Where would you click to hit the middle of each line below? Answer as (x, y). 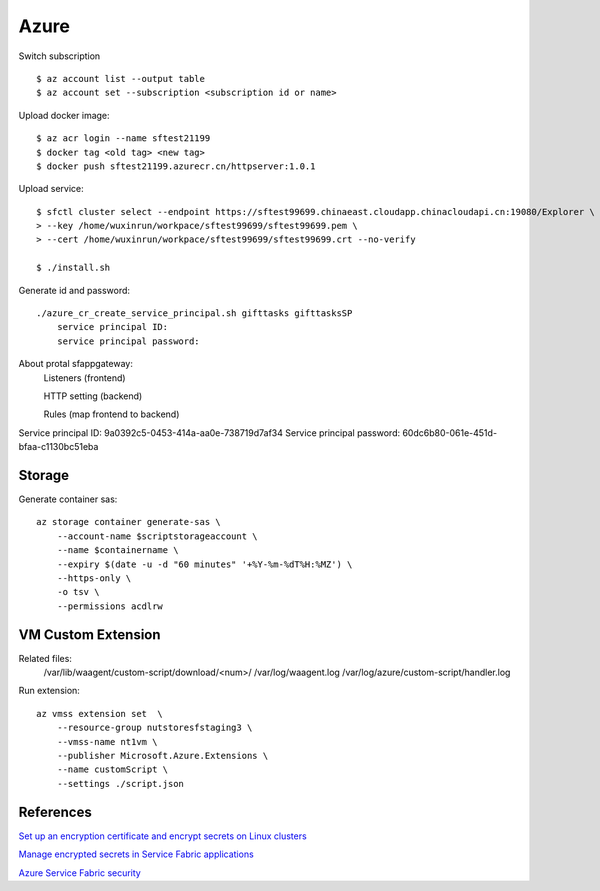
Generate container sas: (68, 499)
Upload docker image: (64, 115)
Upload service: (51, 189)
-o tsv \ (78, 592)
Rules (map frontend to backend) (111, 414)
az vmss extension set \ (100, 713)
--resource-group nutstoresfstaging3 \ (154, 728)
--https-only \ (94, 578)
